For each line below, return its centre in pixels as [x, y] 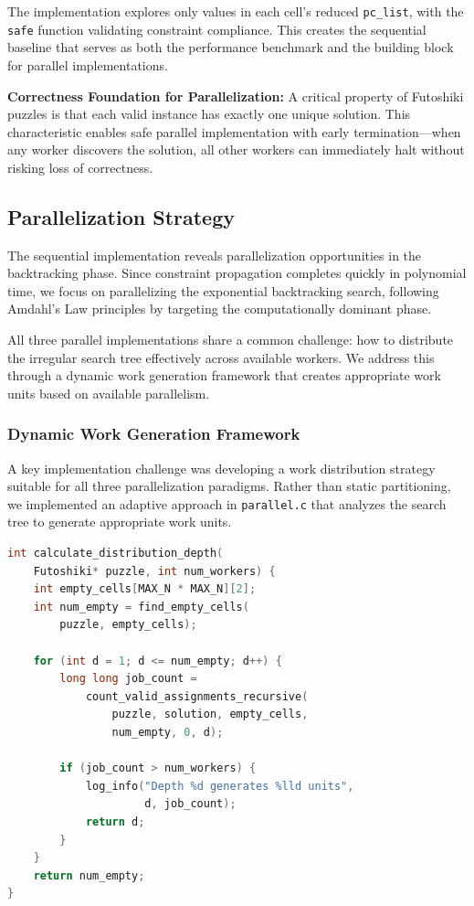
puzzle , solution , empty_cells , [210, 714]
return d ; [115, 821]
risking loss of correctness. [80, 167]
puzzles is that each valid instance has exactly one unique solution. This [209, 114]
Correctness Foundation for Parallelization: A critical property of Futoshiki [236, 96]
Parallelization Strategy [121, 216]
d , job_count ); [190, 804]
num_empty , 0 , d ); [168, 733]
